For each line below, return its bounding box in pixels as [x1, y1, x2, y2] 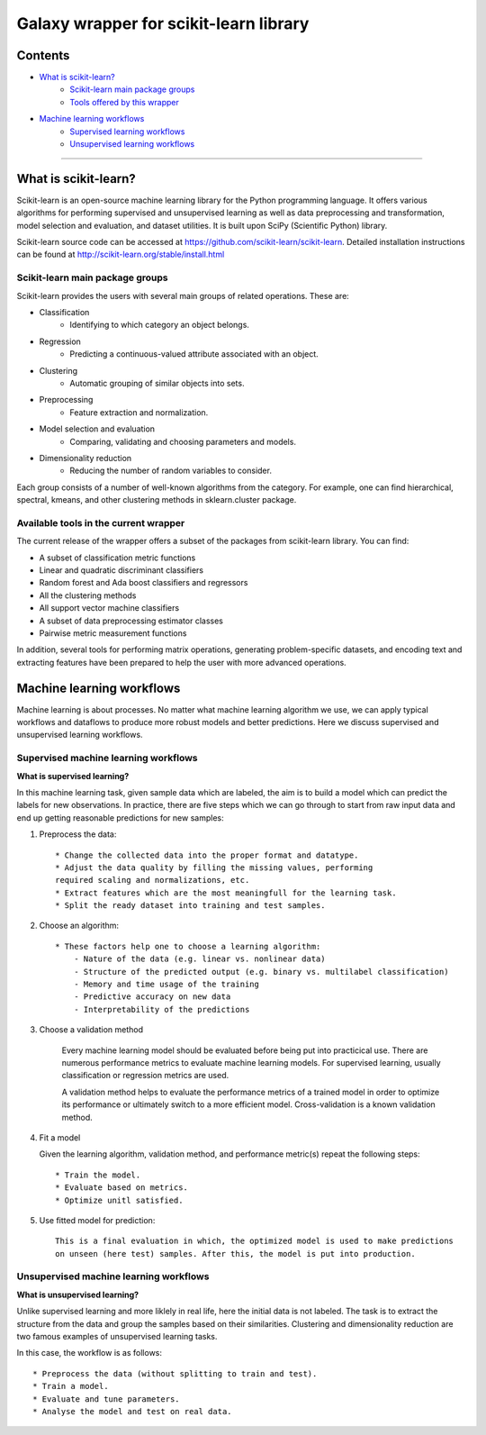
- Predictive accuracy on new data [73, 992, 231, 1002]
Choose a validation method [39, 1024, 144, 1035]
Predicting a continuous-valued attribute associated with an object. [69, 349, 319, 359]
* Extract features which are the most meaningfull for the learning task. [55, 887, 397, 898]
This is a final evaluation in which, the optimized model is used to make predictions [55, 1236, 454, 1247]
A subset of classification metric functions [39, 552, 196, 563]
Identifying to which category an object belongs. [69, 320, 249, 331]
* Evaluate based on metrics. [55, 1183, 189, 1193]
